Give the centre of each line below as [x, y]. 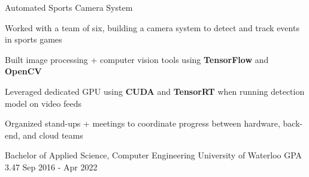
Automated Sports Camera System [69, 7]
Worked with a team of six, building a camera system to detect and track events [152, 27]
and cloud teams [53, 135]
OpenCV [23, 71]
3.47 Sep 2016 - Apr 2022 [51, 166]
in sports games [34, 39]
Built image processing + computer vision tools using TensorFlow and [137, 59]
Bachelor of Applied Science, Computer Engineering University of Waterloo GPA [154, 155]
